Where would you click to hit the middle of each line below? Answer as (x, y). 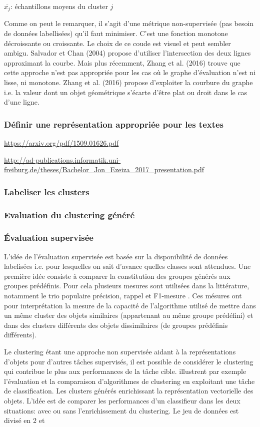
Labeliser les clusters (47, 191)
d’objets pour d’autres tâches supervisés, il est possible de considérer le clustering (129, 361)
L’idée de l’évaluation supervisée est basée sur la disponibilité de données (116, 256)
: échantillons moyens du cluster (59, 6)
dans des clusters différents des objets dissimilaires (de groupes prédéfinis (116, 325)
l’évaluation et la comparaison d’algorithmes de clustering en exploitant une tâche (129, 381)
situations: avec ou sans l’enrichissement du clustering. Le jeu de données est (121, 410)
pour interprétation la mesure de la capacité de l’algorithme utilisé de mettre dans (130, 305)
